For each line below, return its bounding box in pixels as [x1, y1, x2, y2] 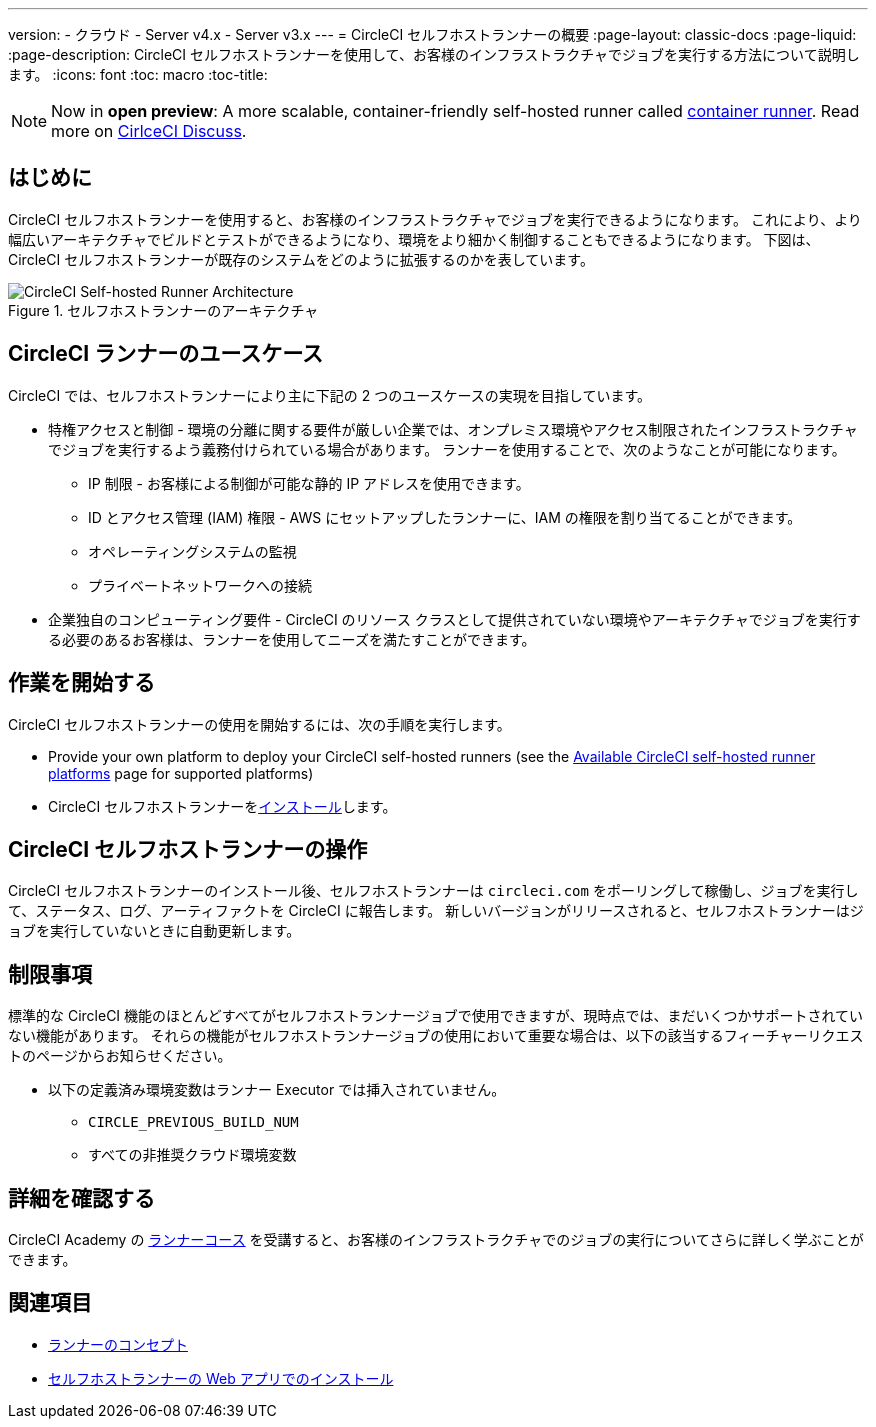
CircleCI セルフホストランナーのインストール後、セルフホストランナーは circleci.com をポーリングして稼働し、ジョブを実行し [8, 882, 859, 900]
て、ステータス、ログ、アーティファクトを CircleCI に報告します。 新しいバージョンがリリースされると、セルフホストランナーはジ [8, 902, 864, 920]
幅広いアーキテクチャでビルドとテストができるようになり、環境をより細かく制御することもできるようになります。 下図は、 [8, 230, 820, 248]
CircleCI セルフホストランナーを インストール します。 [48, 797, 397, 815]
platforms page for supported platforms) [48, 764, 314, 782]
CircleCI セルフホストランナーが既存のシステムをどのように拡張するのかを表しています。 [8, 250, 594, 268]
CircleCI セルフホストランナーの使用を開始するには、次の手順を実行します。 [8, 715, 511, 733]
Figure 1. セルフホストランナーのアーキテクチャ [8, 301, 319, 319]
